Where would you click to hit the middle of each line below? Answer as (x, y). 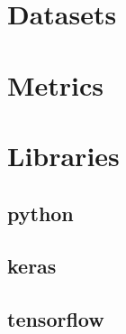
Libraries (63, 155)
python (40, 213)
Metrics (56, 84)
